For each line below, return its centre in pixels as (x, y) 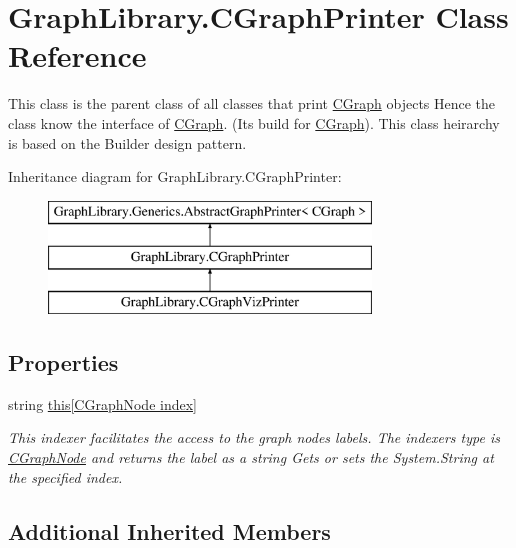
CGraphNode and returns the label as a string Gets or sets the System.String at (251, 457)
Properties (63, 362)
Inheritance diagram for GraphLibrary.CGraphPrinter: (175, 176)
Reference (77, 55)
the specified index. (65, 476)
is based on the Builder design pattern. (127, 142)
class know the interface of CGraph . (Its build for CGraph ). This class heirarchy (254, 122)
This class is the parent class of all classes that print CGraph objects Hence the (252, 103)
